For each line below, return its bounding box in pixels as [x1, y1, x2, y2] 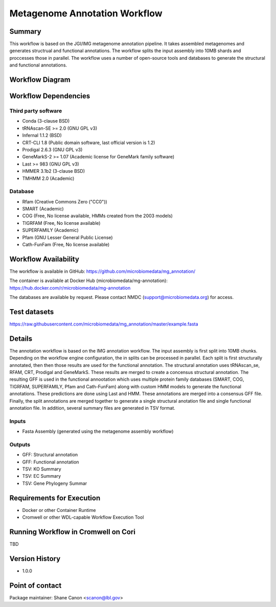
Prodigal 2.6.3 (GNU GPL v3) [22, 146, 83, 153]
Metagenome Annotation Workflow [9, 8, 163, 19]
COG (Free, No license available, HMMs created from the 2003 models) [22, 213, 173, 219]
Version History [9, 554, 61, 563]
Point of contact [9, 581, 62, 590]
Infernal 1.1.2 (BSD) [22, 132, 62, 138]
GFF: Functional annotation [22, 459, 79, 465]
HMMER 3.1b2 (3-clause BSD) [22, 168, 85, 174]
